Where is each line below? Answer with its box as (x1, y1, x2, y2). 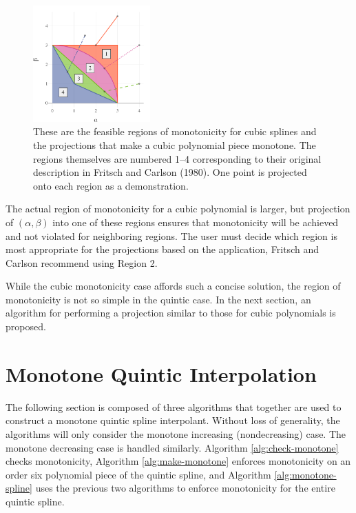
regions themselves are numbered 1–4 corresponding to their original (33, 151, 322, 165)
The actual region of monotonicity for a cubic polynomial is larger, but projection (6, 201, 350, 216)
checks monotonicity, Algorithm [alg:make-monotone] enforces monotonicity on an (6, 454, 351, 468)
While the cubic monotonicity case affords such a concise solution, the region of (6, 279, 341, 293)
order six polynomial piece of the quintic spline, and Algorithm (6, 467, 271, 481)
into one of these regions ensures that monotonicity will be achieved (52, 214, 339, 229)
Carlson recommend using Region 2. (6, 255, 158, 270)
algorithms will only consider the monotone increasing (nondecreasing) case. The (6, 426, 346, 441)
